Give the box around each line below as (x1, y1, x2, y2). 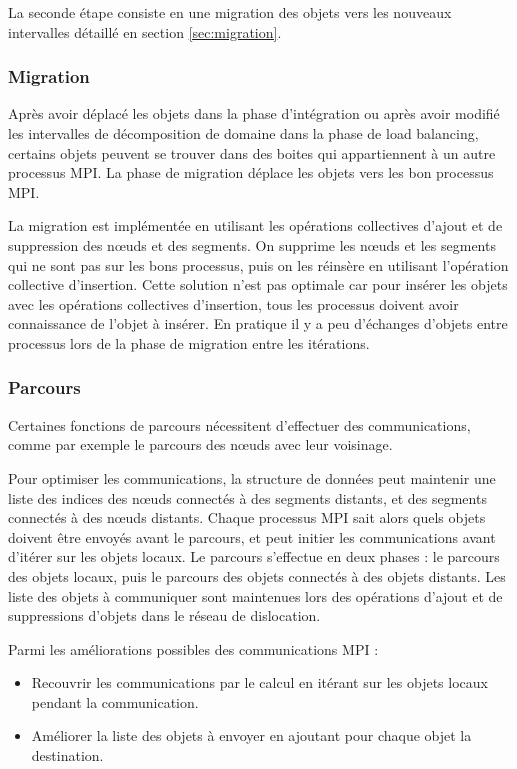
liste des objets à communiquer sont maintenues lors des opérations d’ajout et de (8, 585, 503, 606)
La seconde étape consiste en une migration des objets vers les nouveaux (8, 2, 452, 22)
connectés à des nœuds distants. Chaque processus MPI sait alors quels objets (8, 507, 486, 528)
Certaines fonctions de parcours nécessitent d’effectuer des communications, (8, 414, 471, 435)
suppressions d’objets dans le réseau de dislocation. (8, 605, 321, 626)
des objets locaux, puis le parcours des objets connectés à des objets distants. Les (8, 565, 506, 586)
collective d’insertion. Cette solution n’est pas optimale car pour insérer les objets (8, 274, 508, 295)
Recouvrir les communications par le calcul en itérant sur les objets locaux (31, 672, 488, 693)
